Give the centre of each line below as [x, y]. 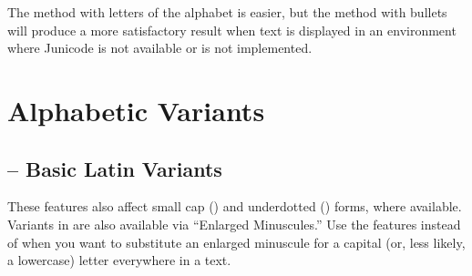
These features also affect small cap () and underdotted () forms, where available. [235, 206]
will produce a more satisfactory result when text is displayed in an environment [232, 30]
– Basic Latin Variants [115, 168]
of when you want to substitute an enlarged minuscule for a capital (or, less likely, [236, 242]
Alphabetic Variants [136, 110]
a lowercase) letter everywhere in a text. [119, 260]
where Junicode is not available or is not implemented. [160, 48]
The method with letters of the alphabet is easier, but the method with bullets [227, 12]
